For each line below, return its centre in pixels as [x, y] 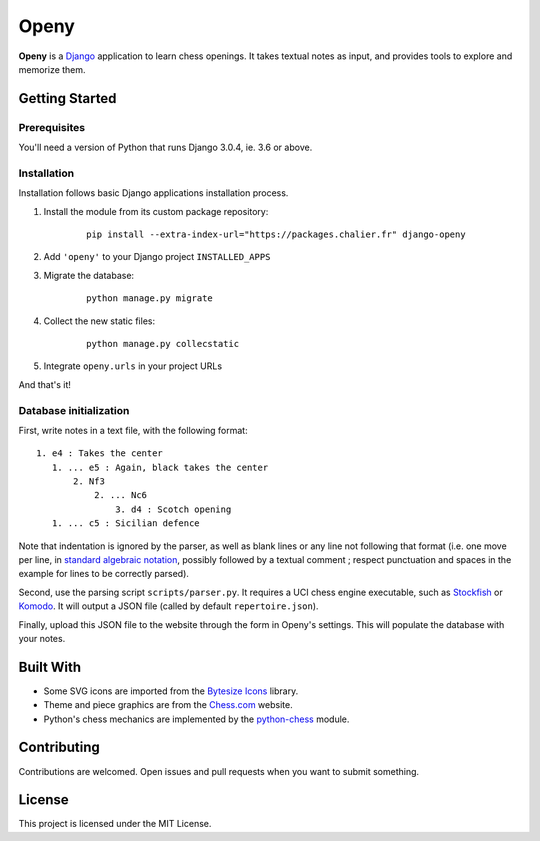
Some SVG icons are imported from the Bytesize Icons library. [171, 691]
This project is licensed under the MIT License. [115, 824]
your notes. [42, 638]
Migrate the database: [89, 275]
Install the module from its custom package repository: [156, 211]
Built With [50, 666]
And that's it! [45, 384]
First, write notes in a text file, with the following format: [133, 430]
